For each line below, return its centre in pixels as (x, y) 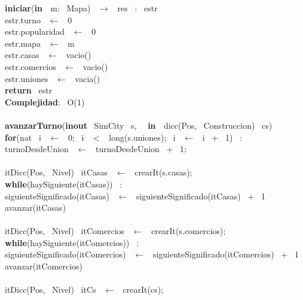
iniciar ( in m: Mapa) (48, 8)
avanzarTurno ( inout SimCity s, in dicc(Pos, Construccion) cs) (139, 125)
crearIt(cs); (143, 290)
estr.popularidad (35, 31)
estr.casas (22, 55)
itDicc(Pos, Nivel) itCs (51, 290)
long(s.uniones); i (142, 137)
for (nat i (23, 137)
